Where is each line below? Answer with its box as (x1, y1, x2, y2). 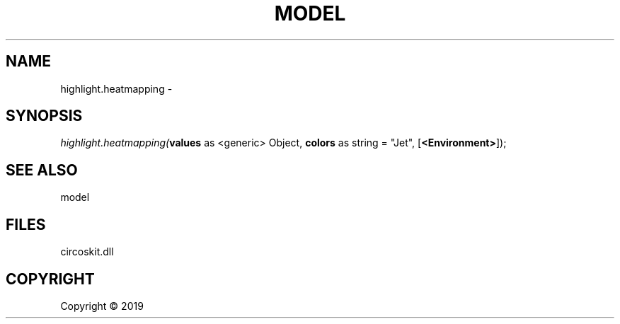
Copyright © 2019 (60, 299, 144, 312)
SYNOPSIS (6, 107, 83, 125)
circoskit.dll (60, 245, 114, 258)
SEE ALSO (6, 161, 78, 179)
